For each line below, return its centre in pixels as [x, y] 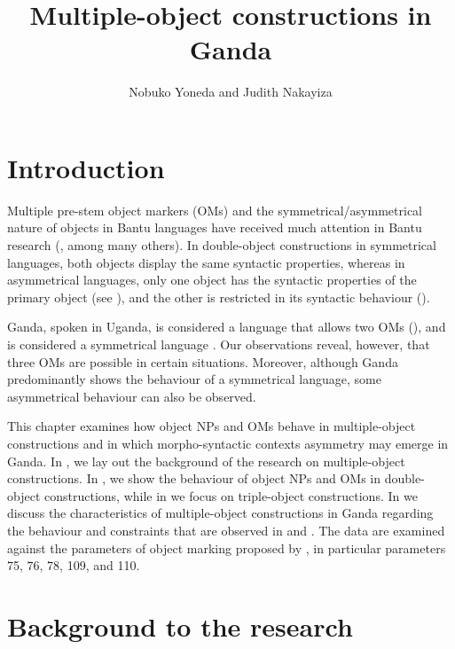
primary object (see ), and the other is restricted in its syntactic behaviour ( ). [219, 297]
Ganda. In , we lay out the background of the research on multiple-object [206, 461]
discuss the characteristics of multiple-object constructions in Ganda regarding [220, 513]
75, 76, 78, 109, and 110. [74, 565]
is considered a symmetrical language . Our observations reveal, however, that [219, 344]
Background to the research [180, 626]
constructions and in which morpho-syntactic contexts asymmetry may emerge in [228, 443]
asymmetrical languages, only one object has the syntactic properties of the [212, 280]
